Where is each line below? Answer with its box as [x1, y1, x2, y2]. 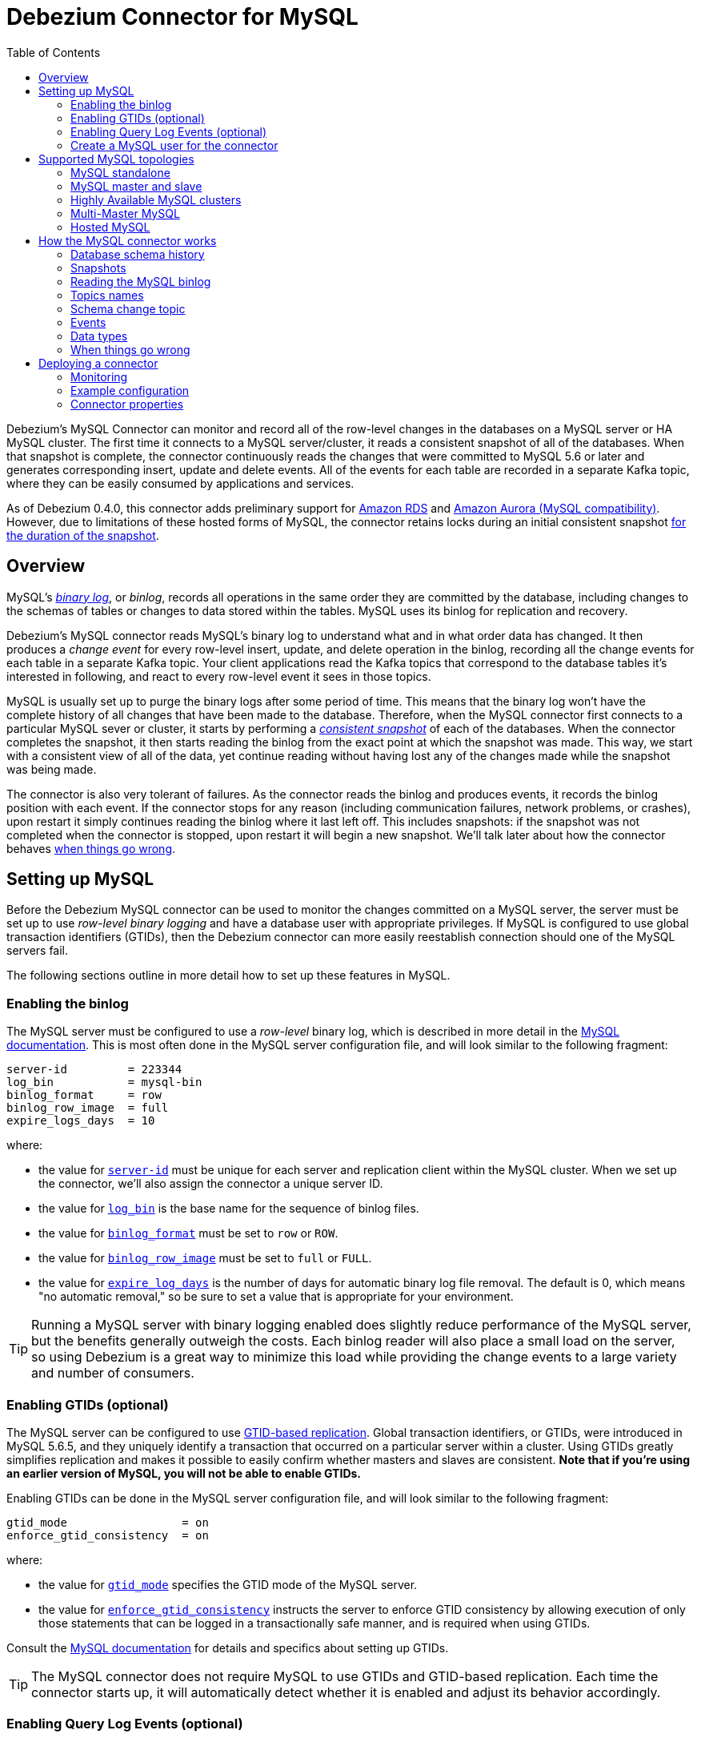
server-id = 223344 [6, 1063, 182, 1076]
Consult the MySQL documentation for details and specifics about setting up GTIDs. [6, 1640, 449, 1655]
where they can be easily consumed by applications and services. [6, 476, 355, 490]
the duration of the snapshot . [6, 528, 159, 542]
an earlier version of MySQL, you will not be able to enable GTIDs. [6, 1466, 362, 1480]
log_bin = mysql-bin [6, 1076, 202, 1089]
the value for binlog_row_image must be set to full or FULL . [38, 1251, 372, 1265]
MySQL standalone [70, 165, 170, 179]
